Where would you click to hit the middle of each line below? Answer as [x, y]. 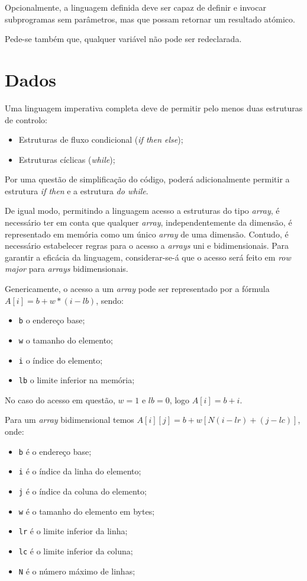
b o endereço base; [52, 320]
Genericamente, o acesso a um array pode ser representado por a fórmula [137, 289]
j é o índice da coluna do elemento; [83, 491]
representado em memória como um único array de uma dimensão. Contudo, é [147, 234]
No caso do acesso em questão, [60, 399]
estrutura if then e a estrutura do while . [77, 190]
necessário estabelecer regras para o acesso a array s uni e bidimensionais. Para [147, 245]
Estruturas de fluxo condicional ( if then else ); [101, 139]
